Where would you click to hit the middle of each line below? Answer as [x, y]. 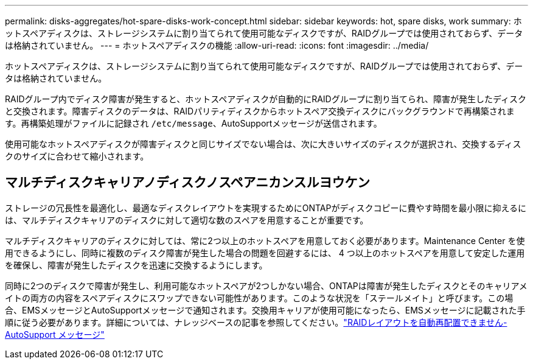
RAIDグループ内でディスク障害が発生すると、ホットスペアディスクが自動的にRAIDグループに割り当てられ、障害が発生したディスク [266, 99]
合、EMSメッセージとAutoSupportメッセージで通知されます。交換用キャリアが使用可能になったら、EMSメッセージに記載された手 [265, 310]
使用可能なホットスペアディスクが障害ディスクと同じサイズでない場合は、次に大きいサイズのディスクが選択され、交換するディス [263, 144]
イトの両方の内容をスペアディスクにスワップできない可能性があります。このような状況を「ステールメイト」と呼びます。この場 [259, 298]
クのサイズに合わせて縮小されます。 [77, 156]
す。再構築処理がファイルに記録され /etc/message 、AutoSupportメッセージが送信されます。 [193, 123]
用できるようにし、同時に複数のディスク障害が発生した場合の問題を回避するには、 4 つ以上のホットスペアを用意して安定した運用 [265, 253]
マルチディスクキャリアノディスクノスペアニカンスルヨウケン [187, 183]
